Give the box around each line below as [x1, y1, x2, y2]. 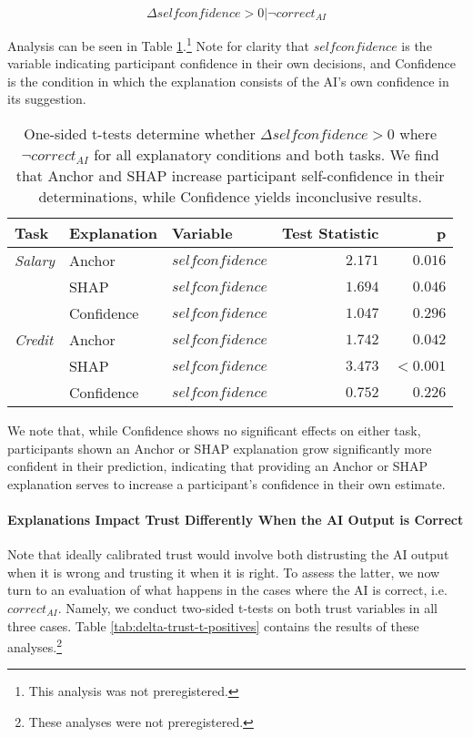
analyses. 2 [7, 635, 63, 656]
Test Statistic [282, 222, 379, 244]
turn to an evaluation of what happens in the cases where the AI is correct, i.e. [7, 580, 448, 599]
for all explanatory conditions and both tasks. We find [94, 144, 439, 166]
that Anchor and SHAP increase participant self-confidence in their [15, 165, 445, 187]
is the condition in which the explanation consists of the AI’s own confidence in [7, 71, 449, 90]
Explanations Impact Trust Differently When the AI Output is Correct [7, 510, 464, 528]
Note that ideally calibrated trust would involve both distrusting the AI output [7, 545, 449, 564]
